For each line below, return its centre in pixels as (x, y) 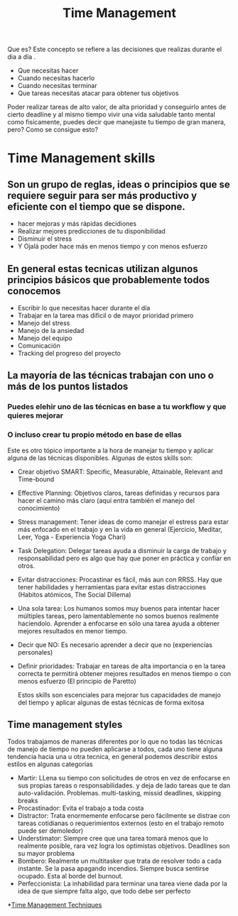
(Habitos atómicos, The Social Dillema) (74, 594)
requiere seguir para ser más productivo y (102, 196)
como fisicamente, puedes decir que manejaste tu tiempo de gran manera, (117, 122)
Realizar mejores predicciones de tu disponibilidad (91, 231)
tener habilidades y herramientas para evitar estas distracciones (112, 587)
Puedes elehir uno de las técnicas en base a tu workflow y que (117, 407)
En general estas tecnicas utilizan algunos (103, 269)
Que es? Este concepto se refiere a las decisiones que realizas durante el (115, 49)
